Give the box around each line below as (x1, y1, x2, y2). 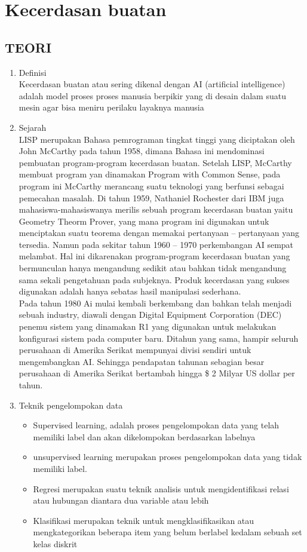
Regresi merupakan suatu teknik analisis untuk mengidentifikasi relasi (33, 482, 289, 495)
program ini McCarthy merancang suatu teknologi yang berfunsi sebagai (19, 179, 284, 192)
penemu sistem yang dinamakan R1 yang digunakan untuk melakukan (19, 320, 277, 333)
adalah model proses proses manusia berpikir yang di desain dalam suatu (19, 89, 286, 102)
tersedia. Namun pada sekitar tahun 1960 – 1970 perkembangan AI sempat (19, 238, 294, 250)
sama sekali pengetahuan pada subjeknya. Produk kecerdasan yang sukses (19, 273, 290, 286)
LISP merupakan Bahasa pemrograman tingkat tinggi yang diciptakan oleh (19, 133, 295, 145)
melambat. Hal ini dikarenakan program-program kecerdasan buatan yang (19, 250, 290, 262)
